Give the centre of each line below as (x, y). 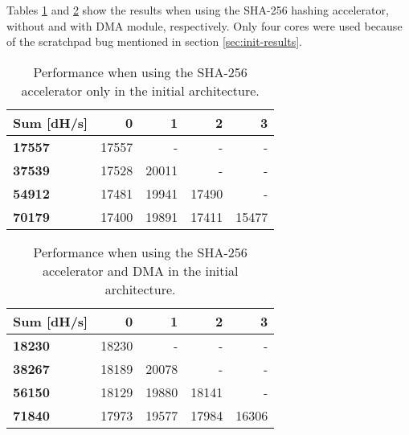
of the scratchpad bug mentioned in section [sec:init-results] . (154, 41)
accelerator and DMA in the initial (140, 270)
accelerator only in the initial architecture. (140, 90)
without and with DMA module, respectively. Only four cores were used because (204, 25)
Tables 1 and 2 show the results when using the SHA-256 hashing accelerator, (198, 10)
